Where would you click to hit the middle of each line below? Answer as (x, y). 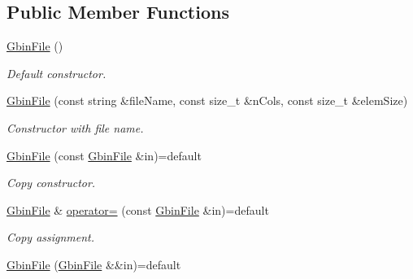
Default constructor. (57, 73)
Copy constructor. (51, 183)
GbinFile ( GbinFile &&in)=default (94, 264)
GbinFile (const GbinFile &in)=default (104, 155)
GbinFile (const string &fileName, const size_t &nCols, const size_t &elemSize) (207, 100)
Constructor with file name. (75, 127)
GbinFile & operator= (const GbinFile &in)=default (138, 209)
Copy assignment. (51, 237)
